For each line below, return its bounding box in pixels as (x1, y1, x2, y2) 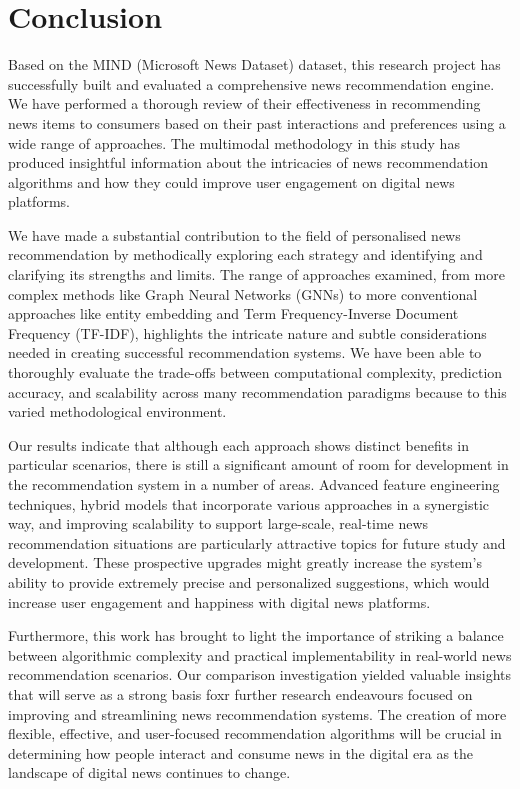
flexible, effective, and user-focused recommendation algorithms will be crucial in (8, 723, 502, 744)
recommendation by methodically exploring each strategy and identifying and (8, 244, 483, 265)
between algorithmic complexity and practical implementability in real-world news (8, 644, 512, 665)
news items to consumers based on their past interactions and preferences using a (8, 112, 506, 133)
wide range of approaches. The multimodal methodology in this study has (8, 132, 460, 153)
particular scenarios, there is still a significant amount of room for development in (8, 454, 509, 475)
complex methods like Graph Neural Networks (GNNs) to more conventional (8, 283, 478, 304)
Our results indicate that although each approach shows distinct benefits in (8, 434, 470, 455)
